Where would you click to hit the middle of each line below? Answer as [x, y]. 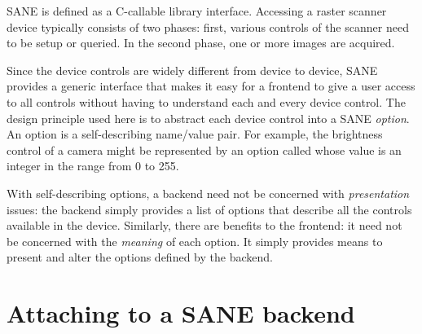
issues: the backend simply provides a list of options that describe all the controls [209, 209]
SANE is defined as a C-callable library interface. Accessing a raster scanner [197, 11]
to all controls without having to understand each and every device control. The [206, 101]
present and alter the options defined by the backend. [140, 257]
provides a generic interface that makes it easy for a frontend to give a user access [211, 86]
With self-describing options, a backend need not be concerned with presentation [208, 193]
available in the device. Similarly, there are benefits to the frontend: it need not [204, 225]
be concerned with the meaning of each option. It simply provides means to [195, 241]
